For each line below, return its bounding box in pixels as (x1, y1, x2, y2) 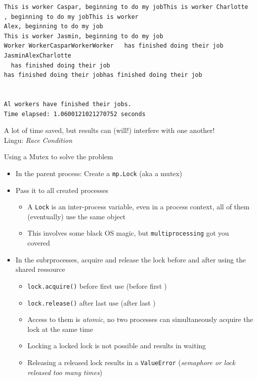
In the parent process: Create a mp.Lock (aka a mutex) (15, 168, 182, 178)
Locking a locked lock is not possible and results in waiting (27, 340, 206, 351)
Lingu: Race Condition (4, 134, 73, 145)
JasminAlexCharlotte (4, 52, 72, 59)
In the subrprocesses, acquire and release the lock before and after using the (15, 254, 246, 264)
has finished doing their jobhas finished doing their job (4, 71, 202, 79)
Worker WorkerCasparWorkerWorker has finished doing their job (4, 42, 223, 50)
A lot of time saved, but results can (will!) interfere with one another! (4, 125, 215, 135)
